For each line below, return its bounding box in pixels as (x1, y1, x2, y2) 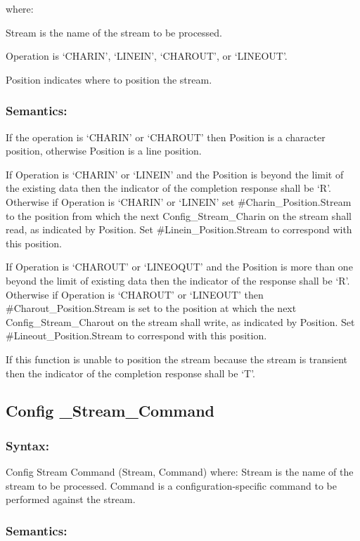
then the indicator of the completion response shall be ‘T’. (6, 365, 255, 380)
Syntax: (6, 436, 49, 454)
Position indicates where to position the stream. (6, 72, 212, 86)
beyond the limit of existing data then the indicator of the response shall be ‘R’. (6, 273, 350, 287)
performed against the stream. (6, 492, 136, 507)
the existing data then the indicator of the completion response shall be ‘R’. (6, 181, 331, 195)
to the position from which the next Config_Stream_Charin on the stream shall (6, 208, 352, 223)
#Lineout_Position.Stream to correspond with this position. (6, 328, 267, 343)
